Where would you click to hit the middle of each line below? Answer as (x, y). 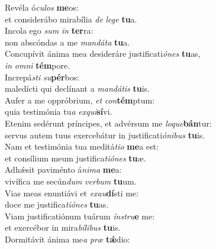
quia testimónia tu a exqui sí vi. (59, 111)
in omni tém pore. (38, 65)
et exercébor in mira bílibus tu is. (63, 227)
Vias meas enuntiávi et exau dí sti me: (72, 193)
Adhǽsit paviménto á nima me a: (63, 169)
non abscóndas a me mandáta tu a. (67, 42)
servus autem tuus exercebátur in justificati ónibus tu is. (105, 135)
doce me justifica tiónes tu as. (57, 204)
